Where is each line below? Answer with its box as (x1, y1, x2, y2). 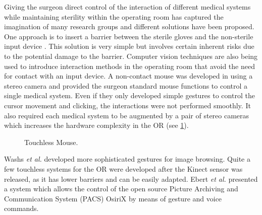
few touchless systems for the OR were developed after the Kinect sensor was (4, 163, 243, 174)
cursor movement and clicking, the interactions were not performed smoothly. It (4, 100, 251, 110)
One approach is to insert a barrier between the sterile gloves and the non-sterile (4, 31, 253, 41)
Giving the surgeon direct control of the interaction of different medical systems (4, 2, 251, 12)
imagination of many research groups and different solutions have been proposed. (4, 21, 254, 32)
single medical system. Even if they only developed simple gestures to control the (4, 90, 255, 101)
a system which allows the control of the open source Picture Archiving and (4, 183, 238, 194)
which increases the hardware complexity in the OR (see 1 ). (4, 120, 189, 130)
